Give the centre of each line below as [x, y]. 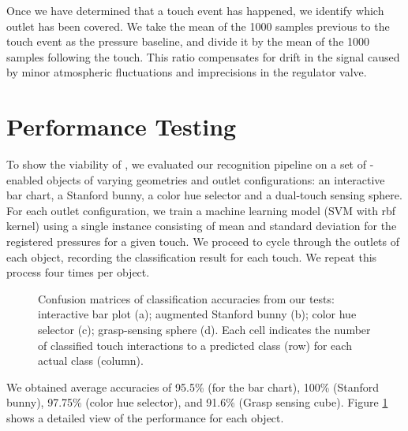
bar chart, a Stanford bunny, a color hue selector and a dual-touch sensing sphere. [204, 195]
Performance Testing [122, 126]
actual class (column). [91, 360]
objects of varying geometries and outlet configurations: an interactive [216, 179]
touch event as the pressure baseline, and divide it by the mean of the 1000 [188, 41]
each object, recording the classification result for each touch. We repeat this [192, 256]
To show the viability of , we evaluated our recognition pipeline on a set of [187, 164]
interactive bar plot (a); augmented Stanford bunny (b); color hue [197, 314]
